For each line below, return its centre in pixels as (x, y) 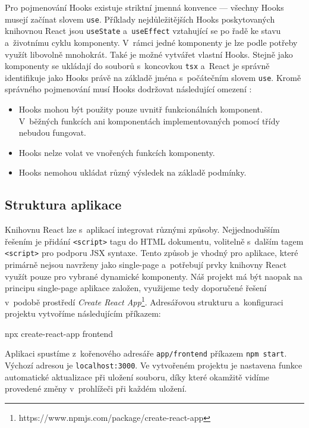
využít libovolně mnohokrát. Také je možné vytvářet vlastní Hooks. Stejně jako (149, 54)
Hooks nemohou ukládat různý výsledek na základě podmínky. (133, 172)
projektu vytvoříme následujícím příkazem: (83, 313)
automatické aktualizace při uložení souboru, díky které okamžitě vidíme (137, 377)
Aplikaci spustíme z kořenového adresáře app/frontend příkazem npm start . (146, 353)
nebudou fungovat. (53, 132)
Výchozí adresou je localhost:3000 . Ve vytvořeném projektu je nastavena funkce (154, 365)
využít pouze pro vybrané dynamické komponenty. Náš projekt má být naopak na (154, 276)
